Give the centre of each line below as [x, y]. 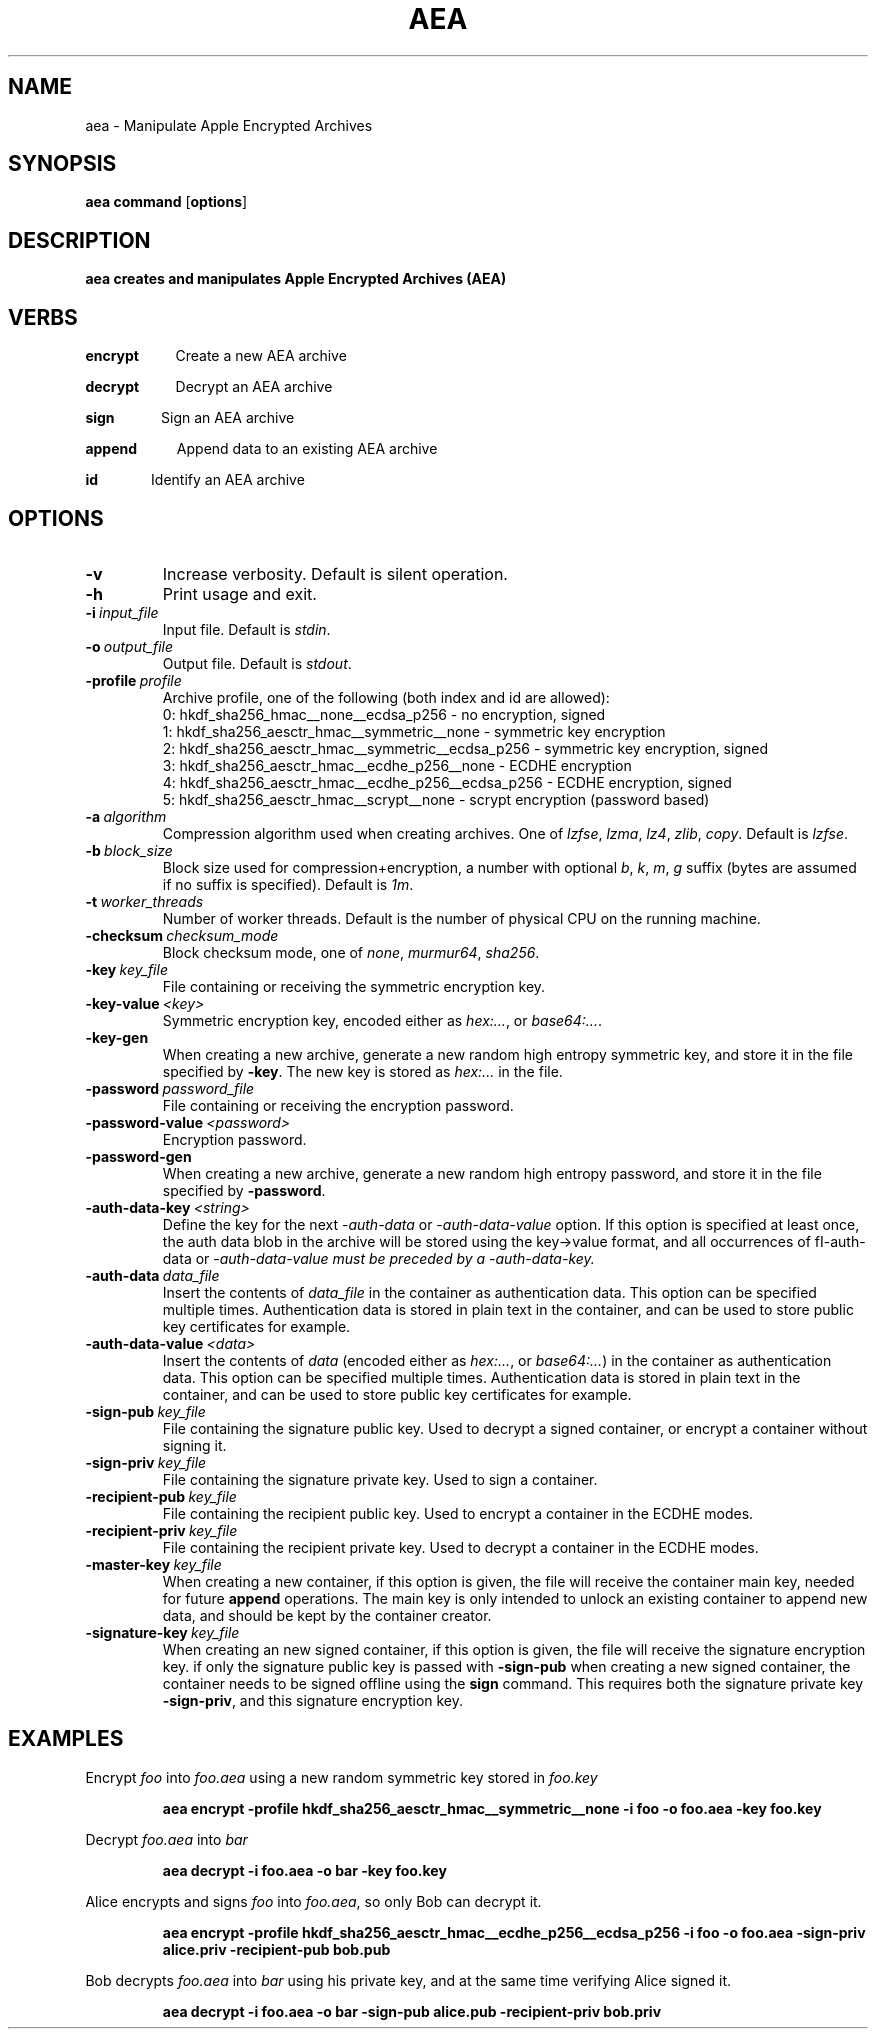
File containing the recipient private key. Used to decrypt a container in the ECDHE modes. [460, 1547]
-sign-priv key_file [146, 1462]
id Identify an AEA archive [195, 480]
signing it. [194, 1445]
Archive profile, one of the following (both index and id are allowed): [386, 697]
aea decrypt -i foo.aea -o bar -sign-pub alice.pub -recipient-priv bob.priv [412, 2011]
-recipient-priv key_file [161, 1530]
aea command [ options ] [166, 202]
